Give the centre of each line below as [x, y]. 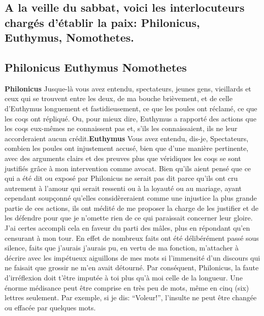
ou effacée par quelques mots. [50, 307]
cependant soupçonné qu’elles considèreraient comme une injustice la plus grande [131, 198]
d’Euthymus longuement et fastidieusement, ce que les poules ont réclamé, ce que [131, 108]
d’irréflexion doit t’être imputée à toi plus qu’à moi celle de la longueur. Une [124, 278]
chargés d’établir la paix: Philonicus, [102, 22]
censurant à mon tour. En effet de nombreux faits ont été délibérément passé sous [132, 238]
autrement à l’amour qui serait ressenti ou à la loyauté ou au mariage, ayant [123, 188]
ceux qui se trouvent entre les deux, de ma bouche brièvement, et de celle [119, 98]
